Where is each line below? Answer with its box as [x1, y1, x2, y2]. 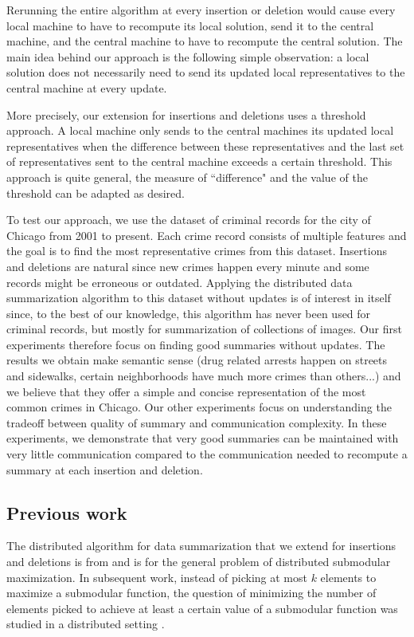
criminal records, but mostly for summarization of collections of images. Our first [6, 320, 402, 337]
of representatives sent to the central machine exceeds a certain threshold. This [6, 153, 393, 170]
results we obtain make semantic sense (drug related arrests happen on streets [6, 352, 388, 368]
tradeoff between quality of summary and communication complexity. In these [6, 414, 387, 431]
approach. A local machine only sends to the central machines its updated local [6, 122, 394, 139]
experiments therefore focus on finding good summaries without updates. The [6, 336, 385, 352]
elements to [320, 568, 377, 585]
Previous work [6, 500, 127, 525]
